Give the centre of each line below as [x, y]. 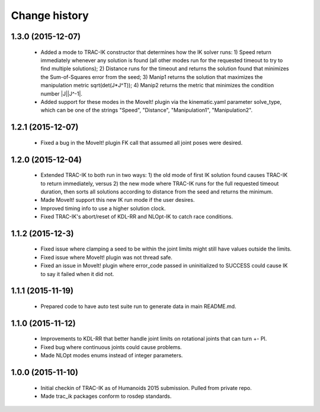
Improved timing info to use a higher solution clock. [103, 208]
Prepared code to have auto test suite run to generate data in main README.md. [138, 306]
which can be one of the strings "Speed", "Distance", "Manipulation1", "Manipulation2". [147, 110]
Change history [50, 15]
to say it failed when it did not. [77, 274]
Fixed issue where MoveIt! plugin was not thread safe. [107, 257]
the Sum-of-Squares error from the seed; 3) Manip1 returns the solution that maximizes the [152, 77]
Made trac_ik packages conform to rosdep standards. [106, 396]
